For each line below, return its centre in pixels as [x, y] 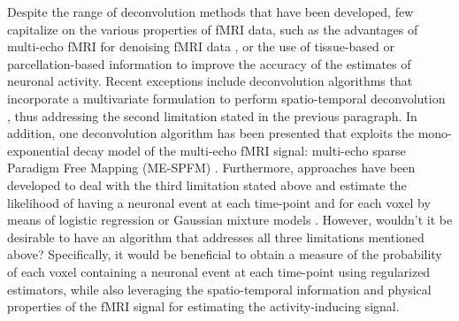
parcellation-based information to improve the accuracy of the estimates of [209, 63]
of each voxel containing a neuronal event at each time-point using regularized [219, 271]
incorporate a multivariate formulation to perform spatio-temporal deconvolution [226, 98]
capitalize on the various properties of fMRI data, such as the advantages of [213, 29]
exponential [38, 150]
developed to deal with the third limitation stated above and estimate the [207, 184]
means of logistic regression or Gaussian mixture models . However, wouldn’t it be [230, 220]
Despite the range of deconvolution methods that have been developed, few [210, 11]
